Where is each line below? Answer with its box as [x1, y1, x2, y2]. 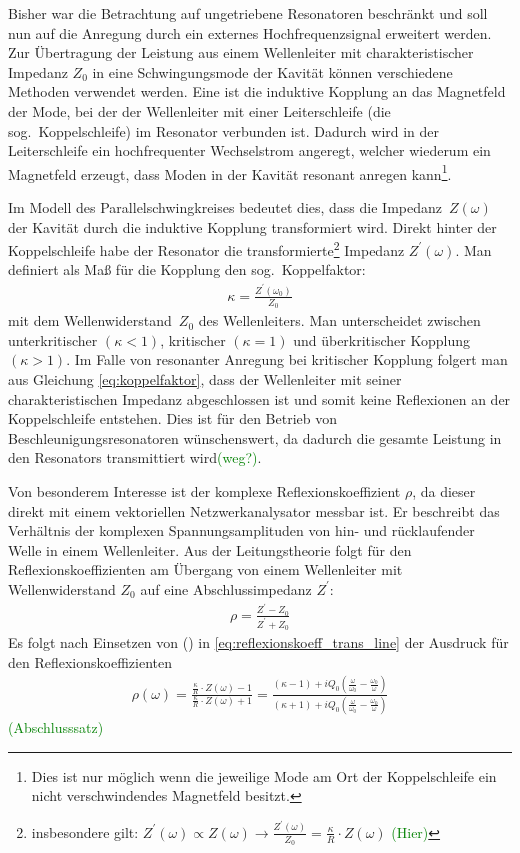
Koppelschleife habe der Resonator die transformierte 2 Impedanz [8, 237, 405, 260]
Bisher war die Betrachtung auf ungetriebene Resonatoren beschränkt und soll [8, 3, 488, 23]
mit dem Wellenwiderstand [8, 310, 172, 331]
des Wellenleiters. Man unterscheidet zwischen [198, 310, 481, 331]
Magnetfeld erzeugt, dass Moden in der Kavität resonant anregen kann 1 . [8, 160, 452, 184]
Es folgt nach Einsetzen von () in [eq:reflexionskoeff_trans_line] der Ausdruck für [8, 632, 509, 653]
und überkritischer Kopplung [293, 329, 470, 350]
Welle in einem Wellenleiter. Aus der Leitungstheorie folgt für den [8, 539, 412, 560]
